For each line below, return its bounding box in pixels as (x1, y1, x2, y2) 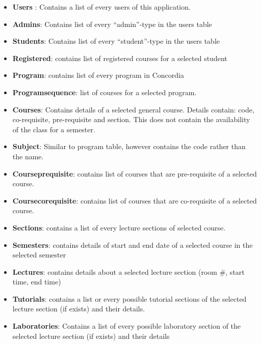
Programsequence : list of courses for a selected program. (12, 87, 197, 97)
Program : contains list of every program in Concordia (12, 70, 184, 80)
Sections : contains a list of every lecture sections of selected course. (12, 222, 226, 233)
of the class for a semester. (12, 124, 95, 134)
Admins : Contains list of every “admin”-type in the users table (12, 18, 212, 29)
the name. (12, 151, 44, 161)
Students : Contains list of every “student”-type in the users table (12, 36, 220, 46)
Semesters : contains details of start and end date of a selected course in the (12, 239, 253, 250)
